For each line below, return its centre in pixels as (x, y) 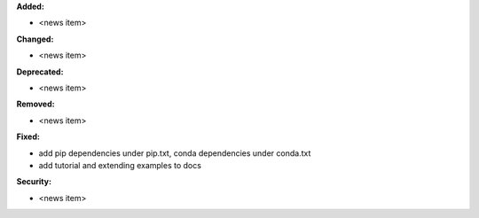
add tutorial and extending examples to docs (120, 165)
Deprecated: (40, 72)
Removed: (35, 104)
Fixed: (28, 136)
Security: (34, 182)
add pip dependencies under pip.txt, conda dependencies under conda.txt (175, 153)
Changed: (35, 39)
